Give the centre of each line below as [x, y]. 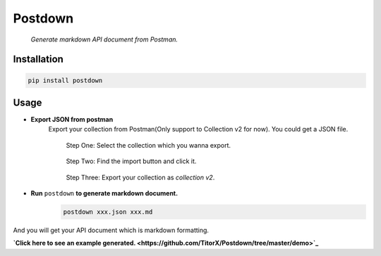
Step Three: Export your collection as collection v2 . [140, 177]
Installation [38, 59]
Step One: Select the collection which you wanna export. [149, 145]
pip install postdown [65, 80]
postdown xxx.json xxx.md [108, 212]
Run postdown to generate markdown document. [104, 193]
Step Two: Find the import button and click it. [131, 161]
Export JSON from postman [72, 120]
